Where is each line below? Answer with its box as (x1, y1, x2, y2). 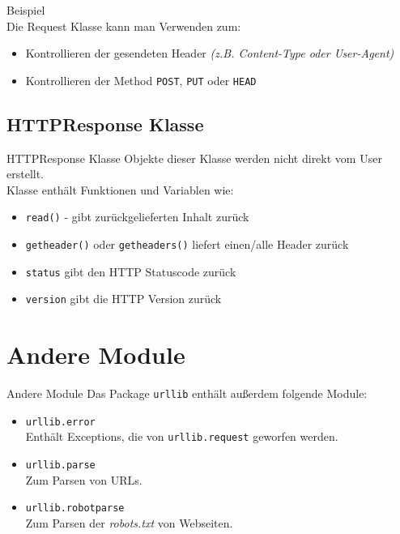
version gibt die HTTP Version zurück (25, 290, 222, 307)
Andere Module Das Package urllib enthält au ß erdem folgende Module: (6, 385, 368, 402)
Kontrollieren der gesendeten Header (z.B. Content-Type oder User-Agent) (25, 45, 394, 62)
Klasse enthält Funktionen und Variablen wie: (6, 181, 234, 198)
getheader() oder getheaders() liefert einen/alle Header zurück (25, 236, 349, 253)
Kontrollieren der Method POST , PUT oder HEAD (25, 71, 257, 88)
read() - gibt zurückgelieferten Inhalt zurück (25, 208, 249, 225)
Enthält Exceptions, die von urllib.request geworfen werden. (25, 428, 338, 445)
